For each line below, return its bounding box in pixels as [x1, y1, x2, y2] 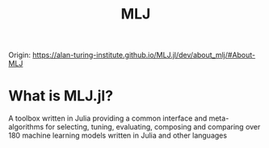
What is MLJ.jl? [8, 87, 114, 105]
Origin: [8, 50, 31, 60]
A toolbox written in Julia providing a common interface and [8, 113, 208, 123]
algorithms [8, 122, 44, 132]
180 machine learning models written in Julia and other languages [8, 130, 228, 141]
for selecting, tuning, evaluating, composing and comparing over [45, 122, 261, 132]
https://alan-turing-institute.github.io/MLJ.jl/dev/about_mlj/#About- [32, 50, 256, 60]
